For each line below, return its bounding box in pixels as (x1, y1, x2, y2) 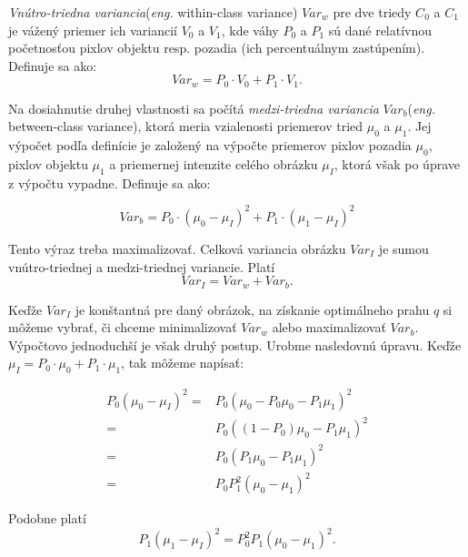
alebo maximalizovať (272, 318, 386, 337)
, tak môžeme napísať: (121, 353, 244, 372)
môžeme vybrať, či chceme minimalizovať (8, 318, 237, 337)
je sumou (378, 238, 429, 258)
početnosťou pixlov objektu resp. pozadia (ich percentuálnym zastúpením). (8, 38, 425, 57)
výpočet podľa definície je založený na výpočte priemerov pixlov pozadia (8, 136, 412, 155)
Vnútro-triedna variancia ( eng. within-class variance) (8, 3, 298, 21)
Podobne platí (8, 509, 86, 528)
